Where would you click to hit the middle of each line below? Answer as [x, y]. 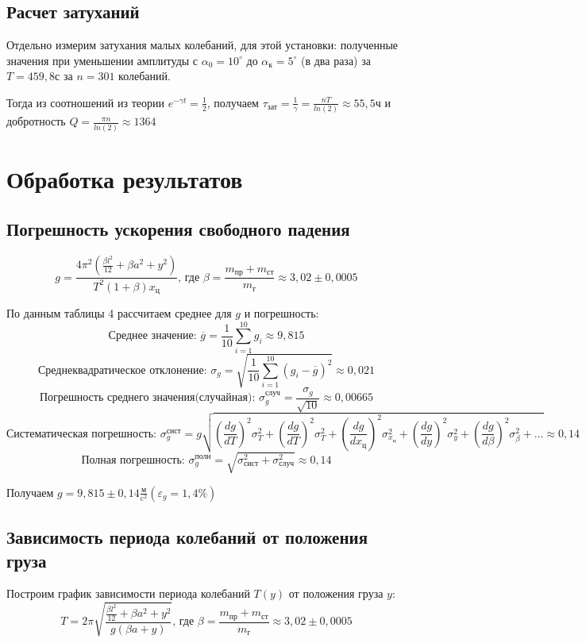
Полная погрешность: [133, 460]
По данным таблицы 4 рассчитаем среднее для [119, 313]
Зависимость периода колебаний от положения [187, 537]
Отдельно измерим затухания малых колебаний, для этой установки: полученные [202, 45]
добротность [36, 121]
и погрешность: [281, 313]
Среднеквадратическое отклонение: [123, 370]
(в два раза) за [335, 60]
